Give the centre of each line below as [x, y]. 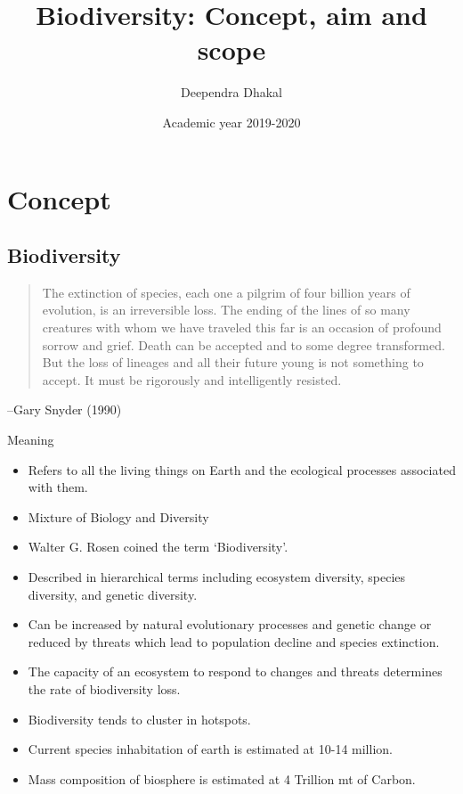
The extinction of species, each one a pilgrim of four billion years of [226, 292]
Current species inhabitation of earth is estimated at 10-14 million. [210, 749]
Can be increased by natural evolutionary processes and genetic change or [230, 624]
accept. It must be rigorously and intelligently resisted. [192, 379]
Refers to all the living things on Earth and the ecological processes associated [242, 469]
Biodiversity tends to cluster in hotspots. [139, 719]
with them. [58, 487]
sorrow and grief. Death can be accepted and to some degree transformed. [244, 344]
